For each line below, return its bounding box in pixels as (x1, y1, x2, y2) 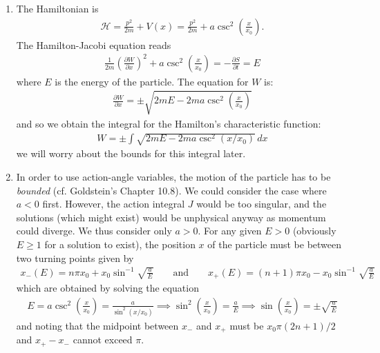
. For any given (198, 223, 262, 238)
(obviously (292, 223, 336, 238)
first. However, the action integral (42, 196, 185, 211)
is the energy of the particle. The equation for (55, 74, 249, 88)
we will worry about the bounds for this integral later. (16, 146, 246, 161)
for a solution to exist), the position (44, 236, 196, 251)
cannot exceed (73, 332, 133, 347)
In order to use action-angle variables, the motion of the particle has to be (16, 169, 331, 183)
